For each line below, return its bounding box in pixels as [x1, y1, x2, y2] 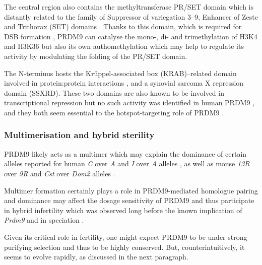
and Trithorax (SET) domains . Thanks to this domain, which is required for [4, 21, 242, 32]
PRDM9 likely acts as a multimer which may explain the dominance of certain [4, 148, 247, 159]
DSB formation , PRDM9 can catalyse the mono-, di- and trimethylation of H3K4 [4, 31, 257, 41]
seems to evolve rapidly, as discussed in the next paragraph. [4, 251, 188, 262]
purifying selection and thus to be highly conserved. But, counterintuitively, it [4, 241, 245, 252]
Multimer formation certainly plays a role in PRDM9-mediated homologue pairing [4, 185, 258, 195]
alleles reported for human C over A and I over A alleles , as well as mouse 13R [4, 158, 250, 169]
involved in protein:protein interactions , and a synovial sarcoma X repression [4, 78, 244, 88]
